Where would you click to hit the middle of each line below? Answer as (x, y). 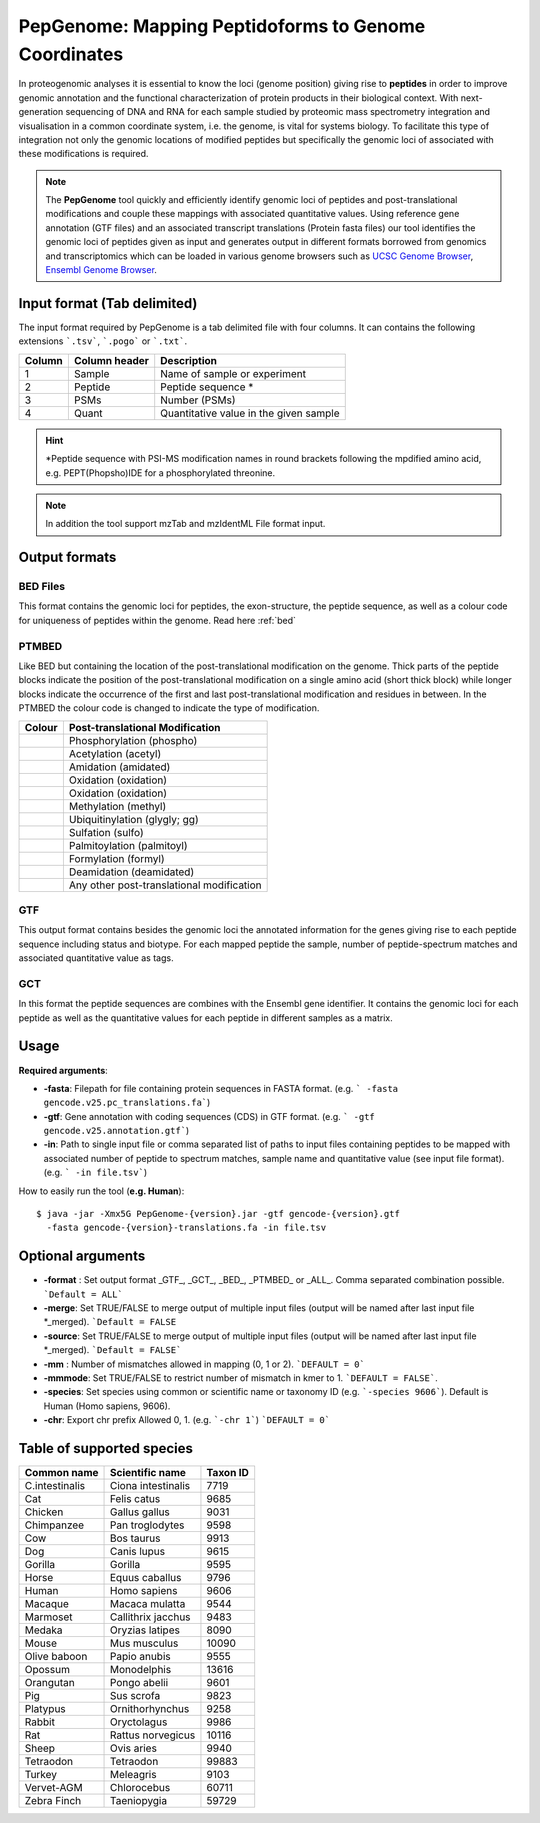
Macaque (47, 1604)
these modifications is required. (83, 154)
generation (41, 112)
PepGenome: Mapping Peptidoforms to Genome (222, 26)
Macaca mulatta (148, 1604)
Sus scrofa (135, 1696)
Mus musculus (144, 1643)
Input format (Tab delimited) (108, 303)
